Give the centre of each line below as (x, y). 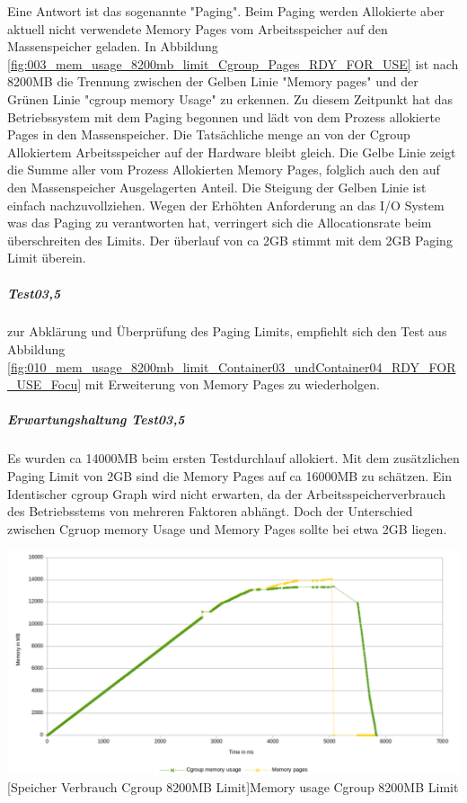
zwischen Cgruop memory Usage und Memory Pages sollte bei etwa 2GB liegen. (227, 528)
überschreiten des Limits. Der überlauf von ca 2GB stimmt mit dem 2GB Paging (230, 240)
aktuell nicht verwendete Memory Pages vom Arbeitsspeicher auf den (198, 28)
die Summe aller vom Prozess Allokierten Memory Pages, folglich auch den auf (224, 170)
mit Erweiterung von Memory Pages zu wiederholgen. (232, 384)
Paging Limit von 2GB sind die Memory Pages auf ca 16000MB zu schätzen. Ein (230, 476)
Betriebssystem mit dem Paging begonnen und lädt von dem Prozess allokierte (224, 116)
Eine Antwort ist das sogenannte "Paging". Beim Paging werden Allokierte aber (226, 11)
